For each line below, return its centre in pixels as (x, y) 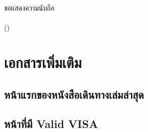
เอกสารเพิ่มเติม (43, 62)
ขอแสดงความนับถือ (29, 8)
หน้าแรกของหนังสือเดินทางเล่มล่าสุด (74, 94)
